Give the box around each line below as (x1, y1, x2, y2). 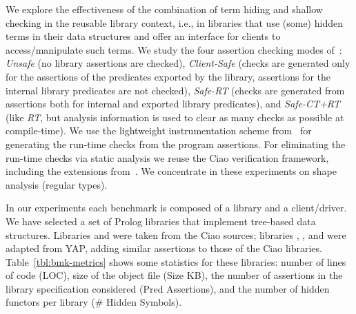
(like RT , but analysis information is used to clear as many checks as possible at (6, 109, 344, 124)
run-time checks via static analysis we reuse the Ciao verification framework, (6, 150, 329, 165)
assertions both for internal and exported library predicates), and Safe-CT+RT (6, 96, 341, 111)
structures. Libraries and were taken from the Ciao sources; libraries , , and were (6, 227, 346, 242)
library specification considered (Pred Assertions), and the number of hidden (6, 281, 330, 295)
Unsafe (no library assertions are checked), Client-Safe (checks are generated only (6, 56, 350, 70)
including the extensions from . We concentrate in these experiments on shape (6, 164, 337, 178)
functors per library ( (6, 295, 95, 309)
